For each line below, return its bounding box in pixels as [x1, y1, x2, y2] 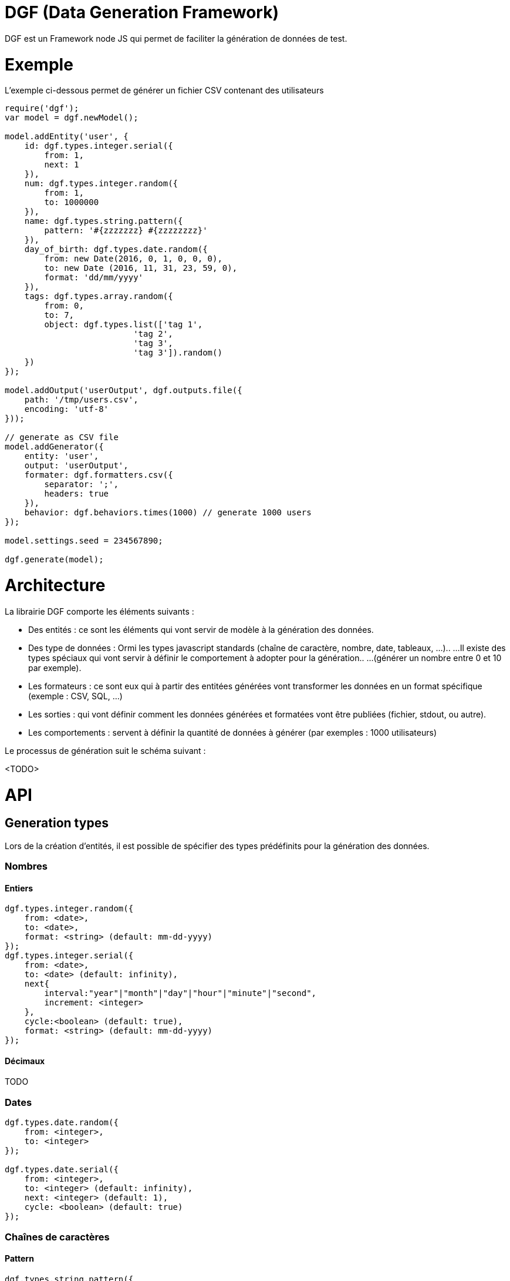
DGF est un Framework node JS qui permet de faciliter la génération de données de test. [5, 33, 347, 43]
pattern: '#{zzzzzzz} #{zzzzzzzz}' [44, 226, 208, 236]
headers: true [44, 489, 109, 499]
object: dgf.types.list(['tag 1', [44, 320, 203, 330]
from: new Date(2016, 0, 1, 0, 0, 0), [44, 254, 222, 264]
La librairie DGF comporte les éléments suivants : [5, 606, 194, 616]
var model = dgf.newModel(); [5, 113, 139, 123]
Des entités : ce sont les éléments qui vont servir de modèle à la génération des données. [28, 624, 374, 635]
